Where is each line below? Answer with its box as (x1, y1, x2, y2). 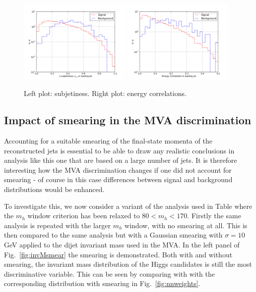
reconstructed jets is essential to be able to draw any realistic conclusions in (4, 145, 235, 155)
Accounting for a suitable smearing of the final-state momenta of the (4, 136, 212, 146)
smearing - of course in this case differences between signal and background (4, 174, 233, 185)
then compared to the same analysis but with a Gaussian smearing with (4, 230, 223, 240)
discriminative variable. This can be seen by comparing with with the (4, 268, 215, 279)
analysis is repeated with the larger (4, 220, 111, 230)
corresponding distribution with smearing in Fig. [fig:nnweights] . (4, 278, 200, 289)
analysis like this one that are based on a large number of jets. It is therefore (4, 155, 237, 165)
